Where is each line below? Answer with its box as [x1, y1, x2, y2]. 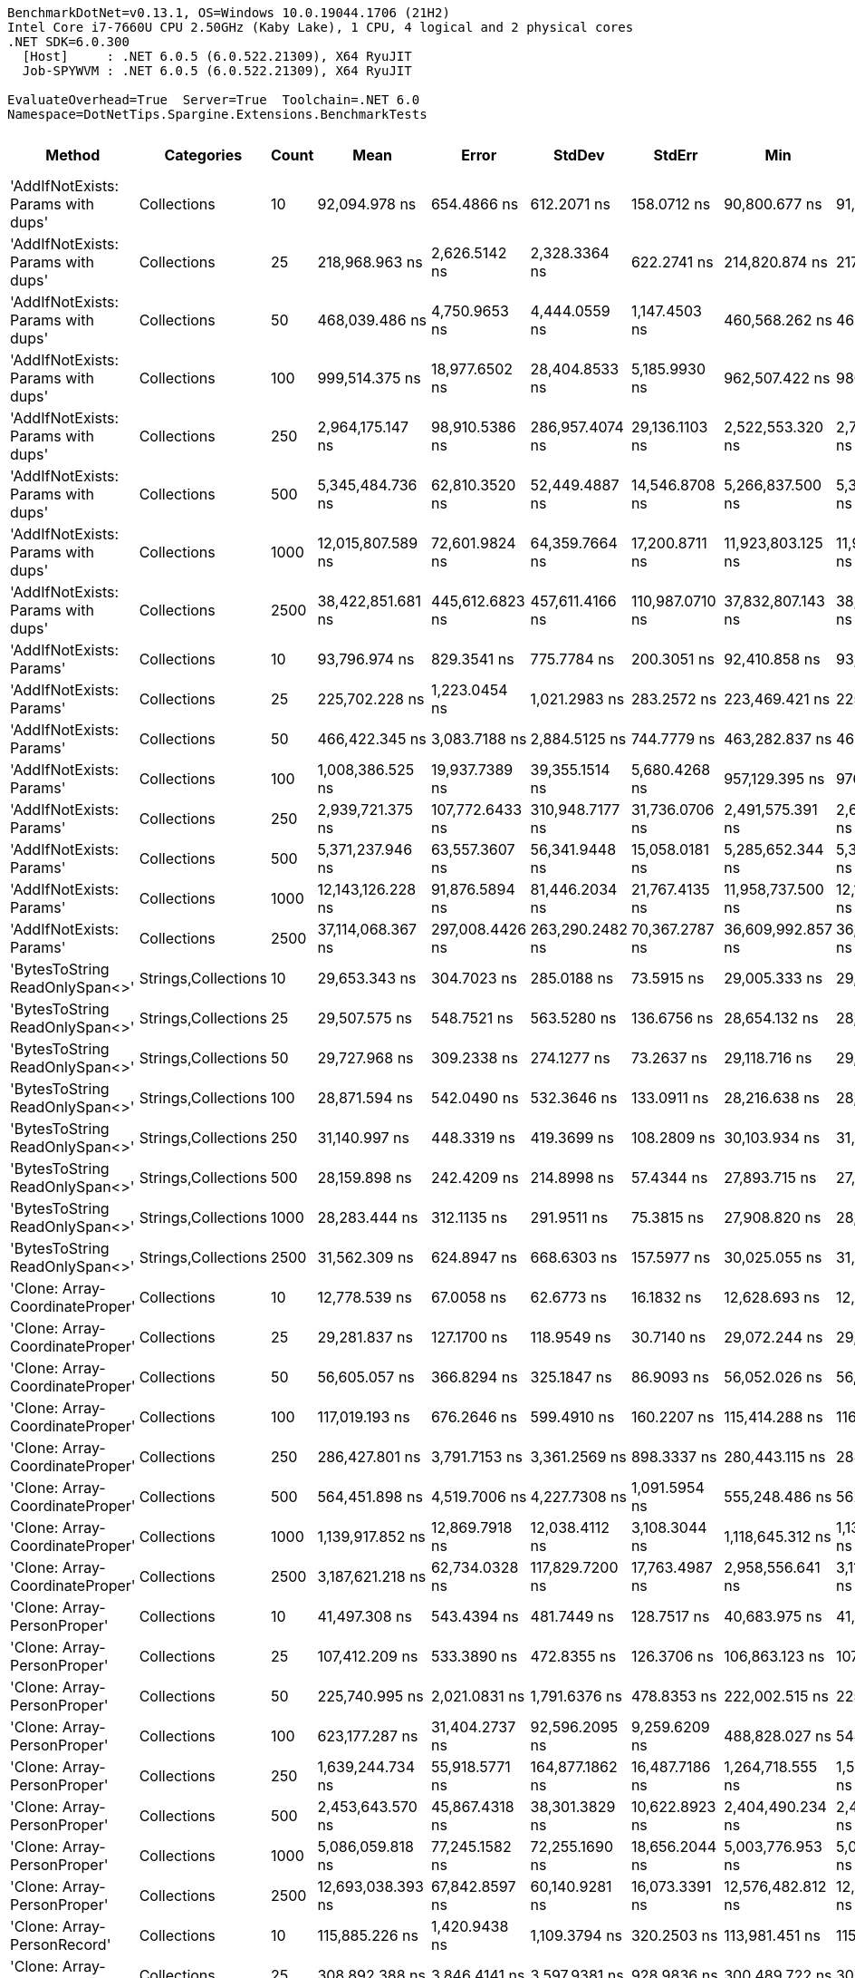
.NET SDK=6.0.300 [7, 34, 130, 49]
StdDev [552, 146, 605, 164]
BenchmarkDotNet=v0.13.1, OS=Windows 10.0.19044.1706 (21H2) [7, 5, 450, 20]
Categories [164, 146, 243, 164]
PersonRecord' [10, 1935, 111, 1954]
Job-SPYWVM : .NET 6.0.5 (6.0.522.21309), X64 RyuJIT [22, 63, 412, 78]
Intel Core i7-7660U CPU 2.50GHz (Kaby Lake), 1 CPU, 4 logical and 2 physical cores [7, 20, 634, 34]
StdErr [653, 146, 698, 164]
